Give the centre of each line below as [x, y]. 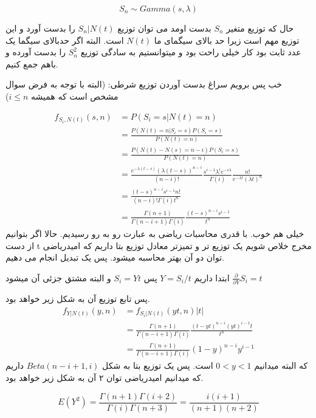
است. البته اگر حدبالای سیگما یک [65, 40]
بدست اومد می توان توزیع [164, 28]
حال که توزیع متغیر [260, 28]
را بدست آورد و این [40, 28]
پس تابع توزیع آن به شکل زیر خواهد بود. [78, 299]
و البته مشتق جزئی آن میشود [58, 277]
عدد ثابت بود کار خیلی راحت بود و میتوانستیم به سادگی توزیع [191, 52]
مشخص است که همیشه [75, 96]
